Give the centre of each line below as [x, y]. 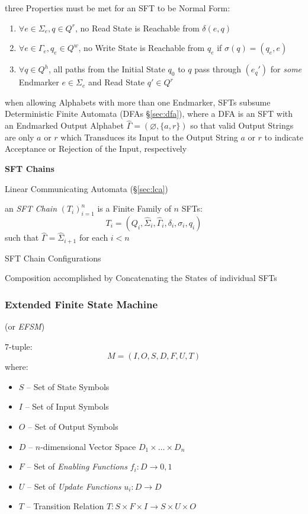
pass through [218, 69]
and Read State [116, 82]
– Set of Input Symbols [67, 406]
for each [94, 237]
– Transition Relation [65, 506]
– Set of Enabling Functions [77, 466]
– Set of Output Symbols [73, 426]
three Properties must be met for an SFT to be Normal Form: [118, 8]
